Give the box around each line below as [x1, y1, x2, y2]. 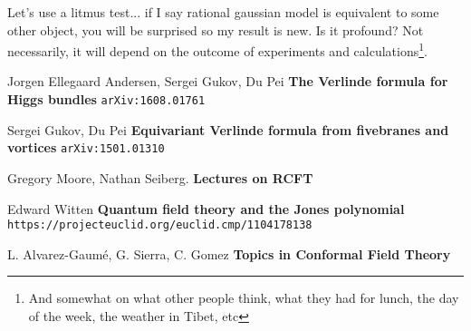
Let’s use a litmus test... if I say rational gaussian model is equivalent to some [7, 3, 439, 21]
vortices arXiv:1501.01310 [7, 138, 165, 157]
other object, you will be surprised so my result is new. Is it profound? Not [7, 20, 424, 39]
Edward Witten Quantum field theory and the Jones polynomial [7, 199, 405, 218]
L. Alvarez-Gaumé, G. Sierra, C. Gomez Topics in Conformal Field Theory [7, 244, 451, 263]
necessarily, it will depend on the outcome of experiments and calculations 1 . [7, 39, 428, 60]
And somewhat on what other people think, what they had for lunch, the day [28, 288, 459, 307]
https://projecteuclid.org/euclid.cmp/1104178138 [7, 219, 312, 232]
